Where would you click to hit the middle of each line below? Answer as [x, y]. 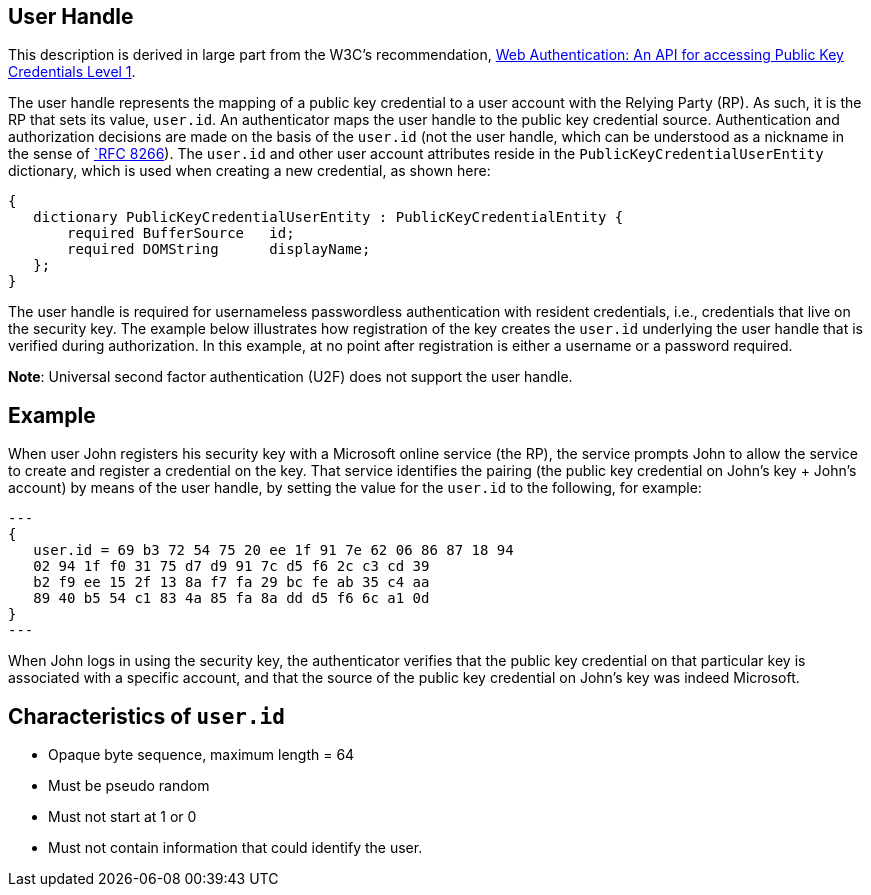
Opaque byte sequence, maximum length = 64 [201, 755]
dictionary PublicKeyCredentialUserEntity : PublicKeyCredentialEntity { [328, 217]
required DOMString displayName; [219, 249]
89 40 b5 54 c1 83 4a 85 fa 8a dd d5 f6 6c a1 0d [231, 598]
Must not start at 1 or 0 [122, 817]
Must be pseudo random [129, 786]
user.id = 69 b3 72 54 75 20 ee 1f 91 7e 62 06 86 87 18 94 [273, 550]
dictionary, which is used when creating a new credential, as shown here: [249, 171]
